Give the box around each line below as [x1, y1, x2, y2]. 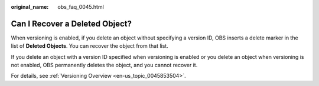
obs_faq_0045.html [57, 4, 105, 10]
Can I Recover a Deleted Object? [11, 18, 132, 29]
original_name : [11, 4, 49, 10]
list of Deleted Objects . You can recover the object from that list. [11, 42, 168, 49]
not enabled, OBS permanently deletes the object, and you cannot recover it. [11, 62, 198, 69]
